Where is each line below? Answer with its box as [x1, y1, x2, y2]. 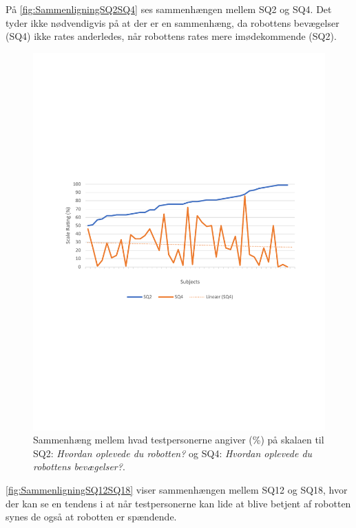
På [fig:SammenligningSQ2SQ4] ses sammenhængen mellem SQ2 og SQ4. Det [6, 2, 332, 16]
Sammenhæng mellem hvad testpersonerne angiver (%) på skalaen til [33, 432, 324, 447]
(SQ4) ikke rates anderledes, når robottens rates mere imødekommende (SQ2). [6, 29, 337, 43]
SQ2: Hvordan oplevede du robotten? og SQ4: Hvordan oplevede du [33, 445, 313, 460]
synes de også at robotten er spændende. [6, 509, 177, 524]
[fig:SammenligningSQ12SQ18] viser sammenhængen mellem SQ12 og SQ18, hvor [6, 483, 348, 497]
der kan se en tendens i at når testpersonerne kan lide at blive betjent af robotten [6, 496, 351, 510]
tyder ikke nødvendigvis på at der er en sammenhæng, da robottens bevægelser [6, 15, 339, 30]
